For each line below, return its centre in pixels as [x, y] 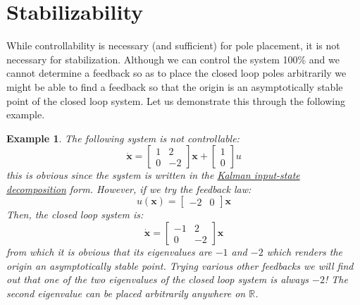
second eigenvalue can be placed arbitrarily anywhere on [126, 293]
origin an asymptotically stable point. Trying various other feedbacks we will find [180, 265]
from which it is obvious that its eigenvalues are [109, 252]
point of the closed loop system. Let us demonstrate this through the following [176, 100]
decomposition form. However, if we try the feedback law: [129, 188]
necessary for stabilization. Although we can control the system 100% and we [173, 59]
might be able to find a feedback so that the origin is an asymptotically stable [175, 86]
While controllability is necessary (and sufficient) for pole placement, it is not [173, 45]
